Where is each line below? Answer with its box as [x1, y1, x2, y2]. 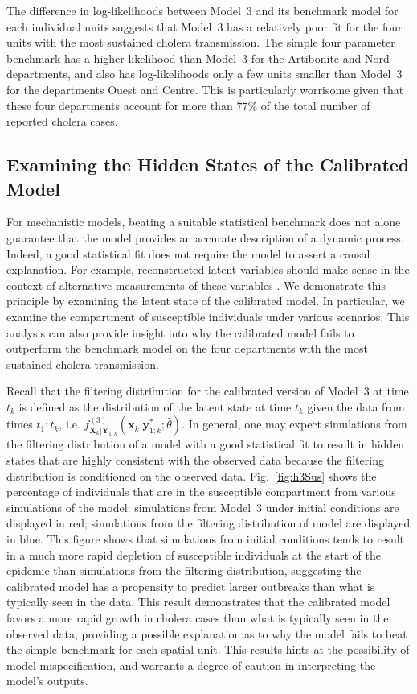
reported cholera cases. [6, 113, 118, 130]
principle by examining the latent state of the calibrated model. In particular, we [6, 292, 405, 309]
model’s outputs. [6, 672, 88, 689]
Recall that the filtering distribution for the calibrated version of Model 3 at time [6, 382, 409, 399]
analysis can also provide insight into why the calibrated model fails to [6, 324, 354, 341]
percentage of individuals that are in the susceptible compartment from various [6, 483, 396, 500]
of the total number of [260, 97, 370, 114]
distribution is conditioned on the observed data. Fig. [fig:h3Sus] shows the [6, 467, 377, 484]
